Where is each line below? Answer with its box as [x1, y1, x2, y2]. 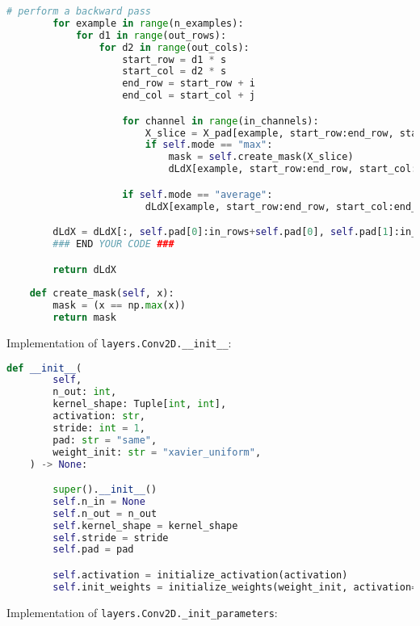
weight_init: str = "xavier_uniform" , [52, 446, 262, 458]
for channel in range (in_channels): [122, 115, 319, 127]
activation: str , [52, 410, 145, 422]
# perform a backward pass [6, 6, 151, 17]
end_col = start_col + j [122, 90, 255, 102]
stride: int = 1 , [52, 422, 145, 434]
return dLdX [52, 263, 117, 275]
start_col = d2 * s [122, 65, 227, 78]
